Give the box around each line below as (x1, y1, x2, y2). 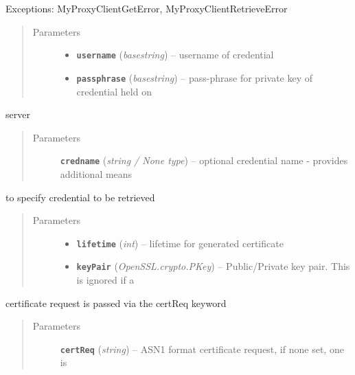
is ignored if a (76, 273, 135, 287)
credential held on (76, 84, 152, 98)
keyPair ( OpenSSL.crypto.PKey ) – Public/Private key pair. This (76, 259, 350, 273)
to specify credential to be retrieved (5, 190, 155, 204)
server (5, 107, 30, 122)
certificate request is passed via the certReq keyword (5, 295, 227, 310)
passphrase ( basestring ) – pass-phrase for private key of (76, 70, 313, 84)
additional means (60, 166, 133, 181)
